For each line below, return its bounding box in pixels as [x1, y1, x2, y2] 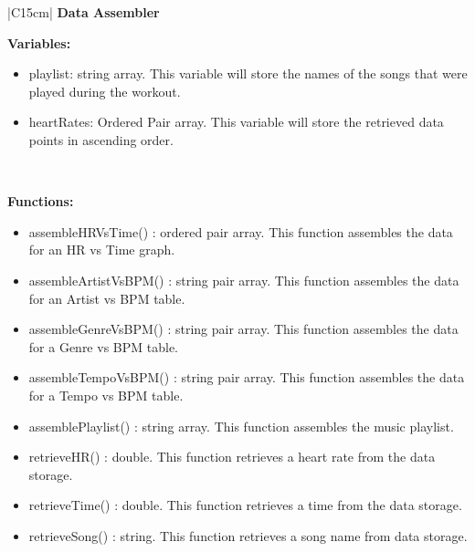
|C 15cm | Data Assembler [7, 3, 160, 21]
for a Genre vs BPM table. [28, 337, 178, 356]
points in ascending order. [28, 130, 174, 149]
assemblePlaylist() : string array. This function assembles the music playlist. [28, 416, 454, 435]
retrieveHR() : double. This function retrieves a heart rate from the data [28, 447, 436, 466]
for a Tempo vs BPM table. [28, 385, 184, 404]
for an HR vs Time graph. [28, 240, 175, 259]
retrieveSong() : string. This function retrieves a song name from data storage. [28, 526, 468, 545]
